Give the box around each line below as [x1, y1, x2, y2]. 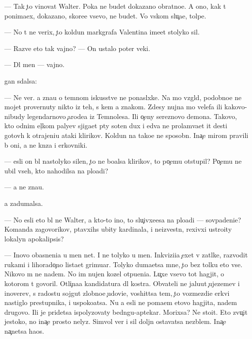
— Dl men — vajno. [4, 59, 64, 69]
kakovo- [224, 102, 247, 112]
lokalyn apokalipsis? [4, 233, 64, 243]
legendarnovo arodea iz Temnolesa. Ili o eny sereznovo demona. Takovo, [27, 111, 237, 121]
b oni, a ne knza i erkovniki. [4, 139, 88, 150]
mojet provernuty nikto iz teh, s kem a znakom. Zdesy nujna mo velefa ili [4, 102, 222, 112]
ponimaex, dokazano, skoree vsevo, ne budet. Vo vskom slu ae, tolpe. [4, 10, 206, 20]
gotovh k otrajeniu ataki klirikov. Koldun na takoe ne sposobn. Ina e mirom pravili [4, 130, 249, 140]
